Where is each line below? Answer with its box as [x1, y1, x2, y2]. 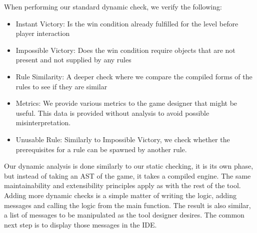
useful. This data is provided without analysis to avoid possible [15, 107, 209, 118]
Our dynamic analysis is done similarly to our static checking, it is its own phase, [4, 161, 253, 171]
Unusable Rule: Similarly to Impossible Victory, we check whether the [15, 134, 230, 144]
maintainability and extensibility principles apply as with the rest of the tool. [4, 180, 241, 191]
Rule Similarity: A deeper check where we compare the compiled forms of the [15, 71, 252, 81]
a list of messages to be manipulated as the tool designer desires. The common [4, 210, 244, 220]
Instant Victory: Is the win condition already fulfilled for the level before [15, 18, 238, 28]
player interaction [15, 28, 70, 38]
